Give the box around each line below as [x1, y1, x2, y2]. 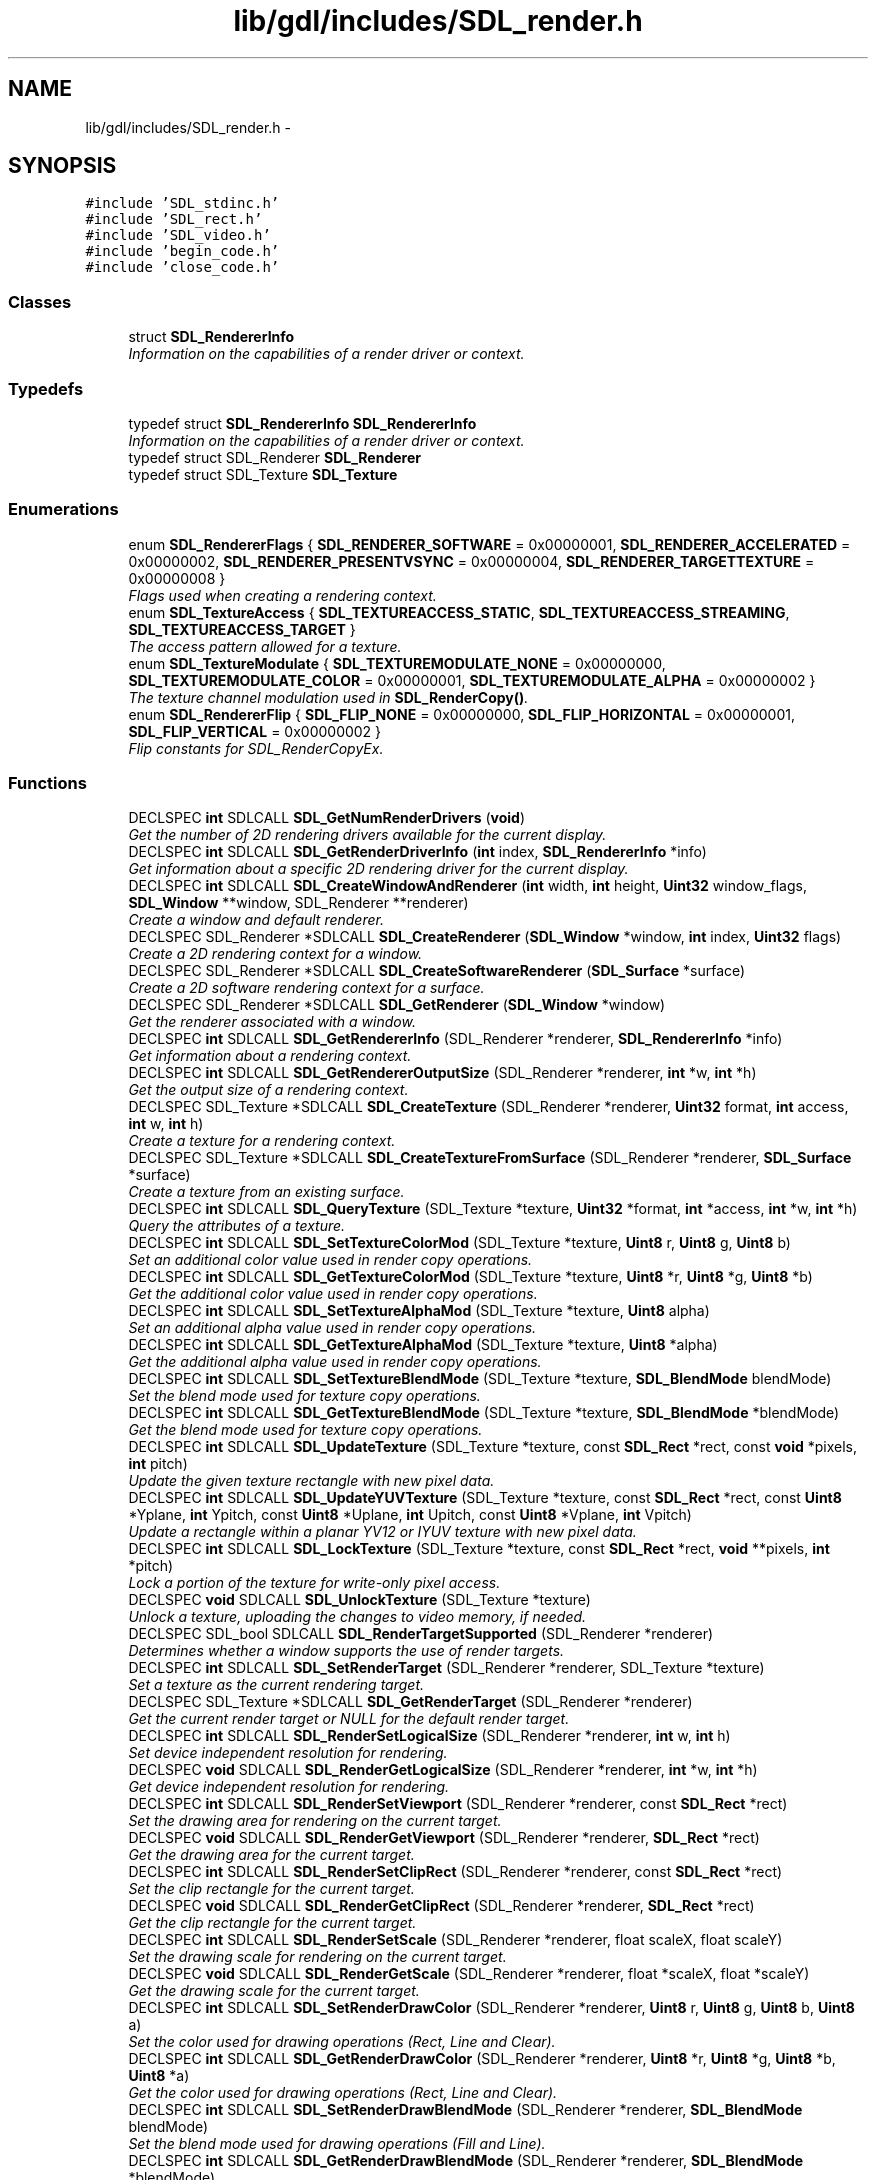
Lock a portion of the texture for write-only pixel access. [128, 1574, 501, 1592]
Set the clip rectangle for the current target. [128, 1880, 415, 1898]
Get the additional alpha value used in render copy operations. [128, 1353, 542, 1371]
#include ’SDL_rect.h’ [85, 211, 263, 228]
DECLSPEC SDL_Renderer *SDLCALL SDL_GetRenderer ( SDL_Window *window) [128, 996, 666, 1014]
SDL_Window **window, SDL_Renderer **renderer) [128, 894, 469, 912]
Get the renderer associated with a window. [128, 1013, 416, 1031]
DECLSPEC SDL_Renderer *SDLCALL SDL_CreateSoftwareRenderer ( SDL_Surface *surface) [128, 962, 746, 980]
